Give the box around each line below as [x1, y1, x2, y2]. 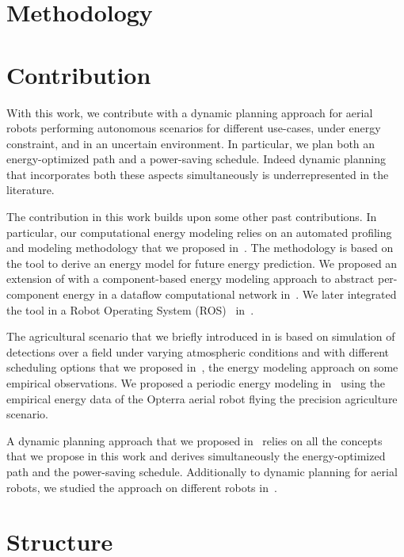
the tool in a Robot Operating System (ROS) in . [6, 301, 254, 318]
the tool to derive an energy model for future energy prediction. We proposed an [6, 254, 398, 271]
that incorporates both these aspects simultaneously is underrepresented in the [6, 166, 389, 182]
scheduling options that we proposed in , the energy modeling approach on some [6, 359, 398, 376]
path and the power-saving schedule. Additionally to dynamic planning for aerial [6, 463, 398, 479]
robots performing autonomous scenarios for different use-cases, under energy [6, 120, 381, 136]
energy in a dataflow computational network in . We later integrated [63, 286, 397, 303]
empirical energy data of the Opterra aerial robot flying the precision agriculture [6, 390, 398, 406]
